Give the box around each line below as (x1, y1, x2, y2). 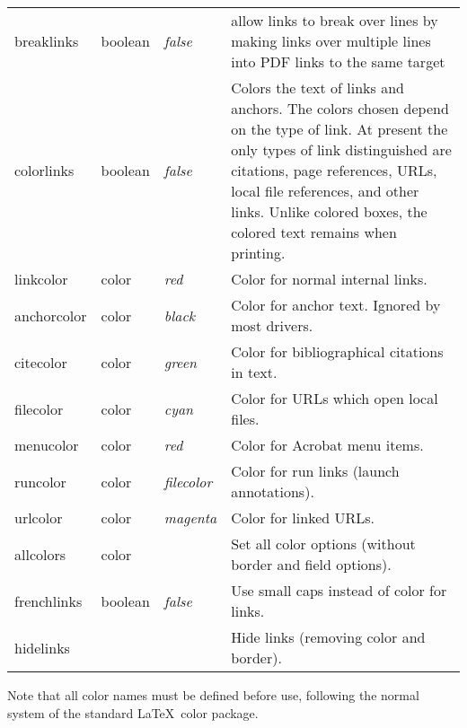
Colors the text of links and (231, 77, 404, 98)
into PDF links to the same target (231, 51, 445, 72)
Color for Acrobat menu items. (231, 434, 424, 455)
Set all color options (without (231, 533, 416, 554)
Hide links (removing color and (231, 627, 426, 647)
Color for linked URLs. (231, 507, 375, 528)
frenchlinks (14, 590, 83, 611)
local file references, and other (231, 180, 419, 201)
